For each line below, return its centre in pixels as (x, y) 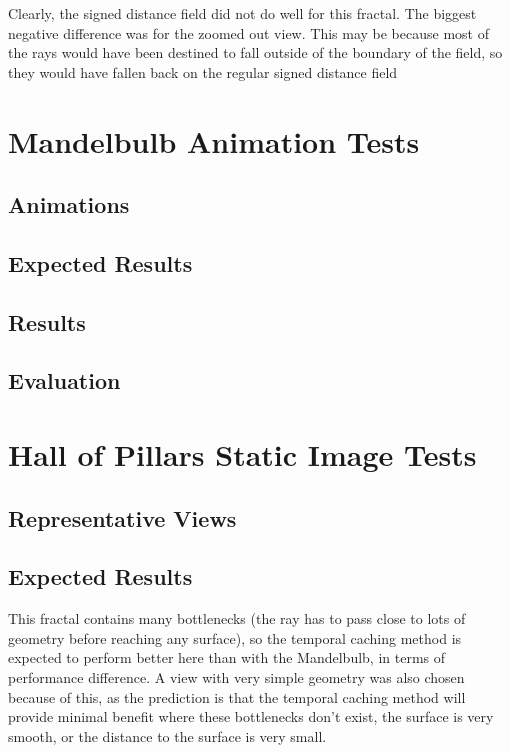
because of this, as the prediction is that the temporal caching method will (237, 696)
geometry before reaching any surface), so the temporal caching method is (235, 637)
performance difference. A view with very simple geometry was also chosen (236, 677)
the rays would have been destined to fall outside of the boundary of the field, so (255, 52)
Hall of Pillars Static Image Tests (242, 454)
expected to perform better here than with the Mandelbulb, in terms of (227, 657)
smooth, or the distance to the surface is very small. (167, 735)
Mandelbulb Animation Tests (214, 140)
